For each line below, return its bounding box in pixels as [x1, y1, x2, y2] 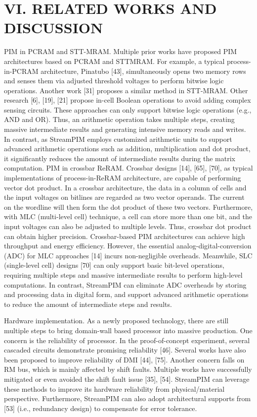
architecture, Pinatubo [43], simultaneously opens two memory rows [41, 65, 246, 76]
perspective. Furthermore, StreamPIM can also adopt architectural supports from [4, 393, 251, 404]
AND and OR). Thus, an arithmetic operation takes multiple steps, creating [4, 114, 235, 124]
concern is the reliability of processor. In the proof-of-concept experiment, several [4, 335, 250, 345]
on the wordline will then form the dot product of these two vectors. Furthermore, [4, 201, 253, 212]
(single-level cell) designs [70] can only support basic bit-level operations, [4, 260, 224, 270]
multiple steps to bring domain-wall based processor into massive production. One [4, 325, 253, 335]
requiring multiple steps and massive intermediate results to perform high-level [4, 269, 243, 280]
